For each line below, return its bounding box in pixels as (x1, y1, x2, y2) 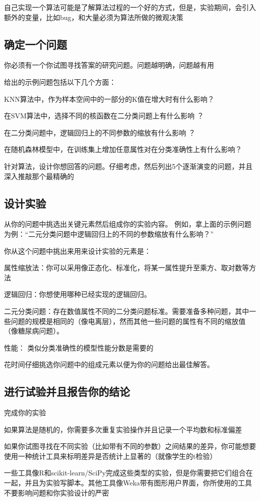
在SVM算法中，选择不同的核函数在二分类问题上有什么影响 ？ (4, 110, 204, 121)
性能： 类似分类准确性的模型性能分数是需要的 (4, 342, 153, 353)
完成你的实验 (4, 407, 46, 418)
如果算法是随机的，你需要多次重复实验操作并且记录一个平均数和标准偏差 (4, 424, 242, 434)
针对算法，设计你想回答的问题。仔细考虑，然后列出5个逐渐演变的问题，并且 (4, 160, 252, 171)
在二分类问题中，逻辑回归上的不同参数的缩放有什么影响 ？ (4, 127, 195, 137)
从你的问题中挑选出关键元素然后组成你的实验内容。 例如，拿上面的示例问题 (4, 219, 251, 229)
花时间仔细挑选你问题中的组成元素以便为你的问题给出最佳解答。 (4, 359, 214, 370)
